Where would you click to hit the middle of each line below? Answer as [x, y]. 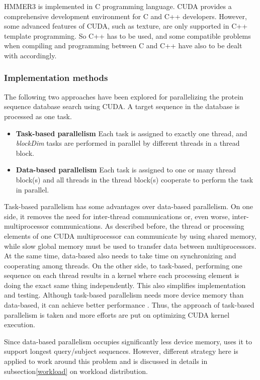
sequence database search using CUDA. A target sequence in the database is [122, 106]
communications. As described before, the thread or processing [148, 226]
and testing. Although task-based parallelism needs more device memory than [124, 295]
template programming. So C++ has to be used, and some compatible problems [127, 35]
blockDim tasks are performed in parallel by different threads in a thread [128, 143]
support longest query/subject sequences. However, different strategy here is [121, 351]
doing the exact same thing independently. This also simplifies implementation [125, 285]
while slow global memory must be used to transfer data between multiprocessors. [130, 246]
